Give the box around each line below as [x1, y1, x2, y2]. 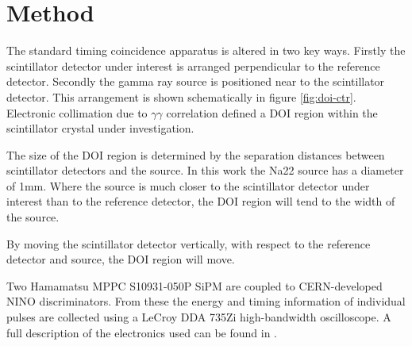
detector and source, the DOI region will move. [6, 251, 235, 267]
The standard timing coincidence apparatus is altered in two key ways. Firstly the [6, 42, 406, 59]
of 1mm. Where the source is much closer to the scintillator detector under [6, 177, 370, 194]
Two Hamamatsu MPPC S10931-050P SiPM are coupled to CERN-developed [6, 277, 383, 294]
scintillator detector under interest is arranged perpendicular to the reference [6, 57, 380, 74]
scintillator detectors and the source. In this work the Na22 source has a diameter [6, 162, 404, 179]
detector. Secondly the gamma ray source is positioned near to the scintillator [6, 73, 385, 90]
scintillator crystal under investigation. [6, 120, 194, 136]
